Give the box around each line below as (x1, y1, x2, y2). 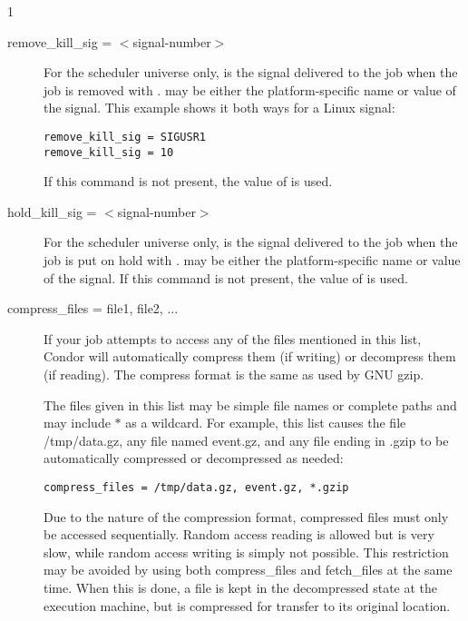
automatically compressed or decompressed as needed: (44, 448, 344, 468)
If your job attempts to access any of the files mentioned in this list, (44, 329, 422, 348)
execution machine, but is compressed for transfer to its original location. (44, 596, 451, 615)
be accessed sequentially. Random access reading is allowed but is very (44, 525, 434, 544)
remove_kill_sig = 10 (44, 145, 174, 159)
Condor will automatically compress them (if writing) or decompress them (44, 347, 456, 366)
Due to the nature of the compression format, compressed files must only (44, 507, 449, 526)
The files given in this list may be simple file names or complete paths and (44, 395, 457, 414)
